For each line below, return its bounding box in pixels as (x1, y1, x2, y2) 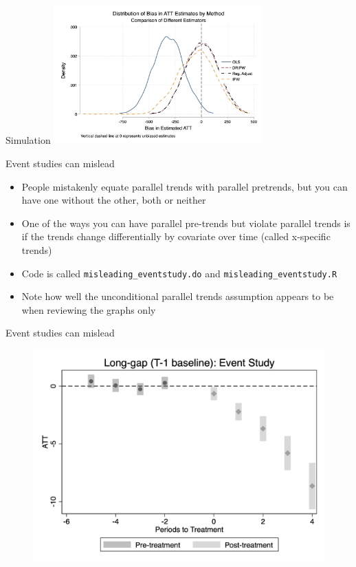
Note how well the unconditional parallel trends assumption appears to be (21, 289, 334, 303)
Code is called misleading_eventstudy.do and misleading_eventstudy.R (21, 266, 337, 280)
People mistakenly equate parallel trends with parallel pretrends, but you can (21, 179, 348, 193)
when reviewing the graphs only (21, 302, 156, 317)
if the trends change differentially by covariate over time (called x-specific (21, 229, 331, 244)
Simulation (5, 133, 51, 147)
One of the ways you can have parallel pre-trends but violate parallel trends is (21, 215, 351, 230)
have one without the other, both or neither (21, 193, 206, 207)
